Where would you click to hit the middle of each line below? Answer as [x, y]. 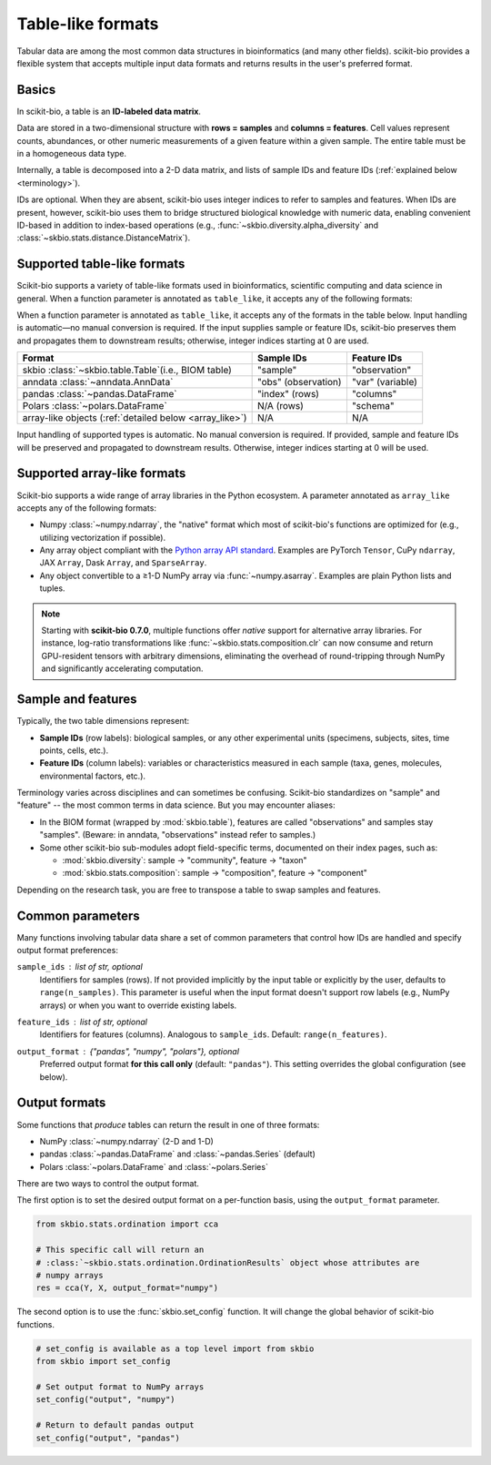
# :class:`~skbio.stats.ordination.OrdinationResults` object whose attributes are [228, 1262]
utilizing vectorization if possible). [103, 537]
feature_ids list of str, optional [82, 1022]
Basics [36, 90]
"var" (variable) [385, 382]
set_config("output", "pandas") [108, 1438]
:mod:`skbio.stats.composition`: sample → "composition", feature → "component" [215, 873]
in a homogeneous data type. [72, 154]
